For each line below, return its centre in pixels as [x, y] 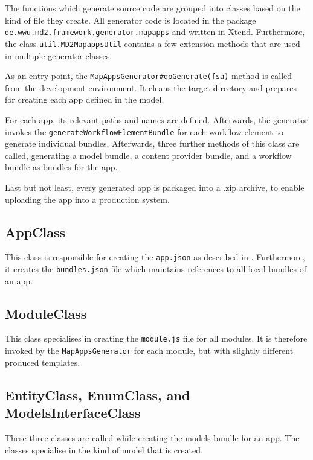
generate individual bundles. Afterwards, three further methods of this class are [152, 143]
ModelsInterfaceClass [73, 413]
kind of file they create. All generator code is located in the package [131, 20]
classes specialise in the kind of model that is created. [104, 449]
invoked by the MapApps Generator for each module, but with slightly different [149, 350]
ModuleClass [46, 313]
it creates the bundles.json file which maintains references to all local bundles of [156, 269]
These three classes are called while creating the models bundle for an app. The [152, 437]
